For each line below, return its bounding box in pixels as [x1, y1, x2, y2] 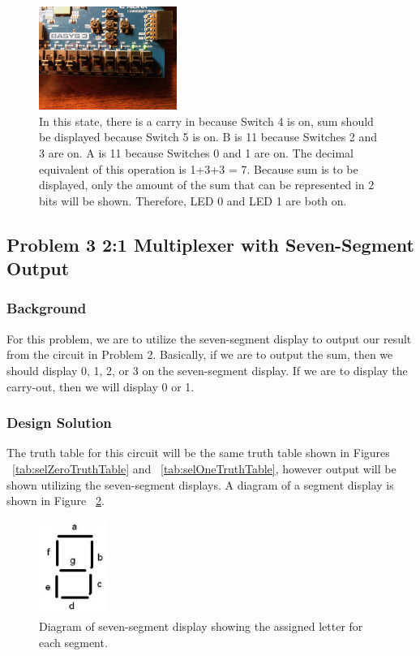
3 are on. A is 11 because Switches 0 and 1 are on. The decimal [39, 144, 354, 161]
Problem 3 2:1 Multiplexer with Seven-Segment [6, 231, 414, 257]
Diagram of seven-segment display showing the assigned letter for [39, 618, 363, 635]
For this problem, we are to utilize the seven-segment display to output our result [6, 330, 412, 347]
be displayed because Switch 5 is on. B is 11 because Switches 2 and [39, 128, 378, 145]
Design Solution [6, 412, 112, 433]
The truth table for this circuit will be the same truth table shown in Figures [6, 444, 390, 461]
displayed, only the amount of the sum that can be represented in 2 [39, 176, 375, 193]
